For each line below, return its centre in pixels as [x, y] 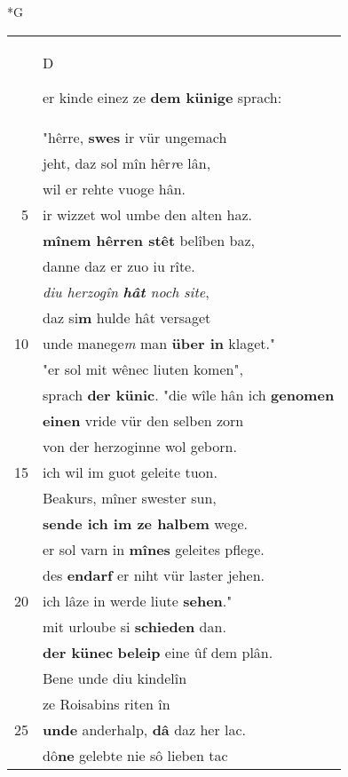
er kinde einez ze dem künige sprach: [162, 97]
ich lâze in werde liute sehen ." [138, 600]
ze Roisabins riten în [107, 703]
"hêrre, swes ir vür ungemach [135, 137]
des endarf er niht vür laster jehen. [154, 575]
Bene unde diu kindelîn [115, 678]
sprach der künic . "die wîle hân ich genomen [189, 394]
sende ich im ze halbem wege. [145, 523]
